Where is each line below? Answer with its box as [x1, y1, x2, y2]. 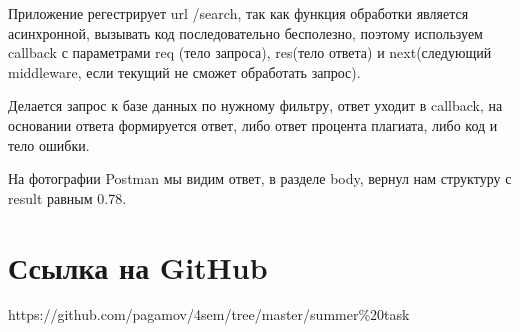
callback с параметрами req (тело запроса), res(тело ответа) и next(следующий [8, 42, 492, 63]
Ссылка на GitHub [8, 246, 268, 287]
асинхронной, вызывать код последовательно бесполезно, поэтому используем [8, 22, 483, 43]
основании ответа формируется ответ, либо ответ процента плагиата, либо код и [8, 114, 498, 135]
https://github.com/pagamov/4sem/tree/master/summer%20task [8, 304, 410, 325]
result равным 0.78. [8, 187, 127, 208]
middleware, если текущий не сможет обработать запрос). [8, 61, 361, 82]
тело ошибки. [8, 134, 90, 155]
